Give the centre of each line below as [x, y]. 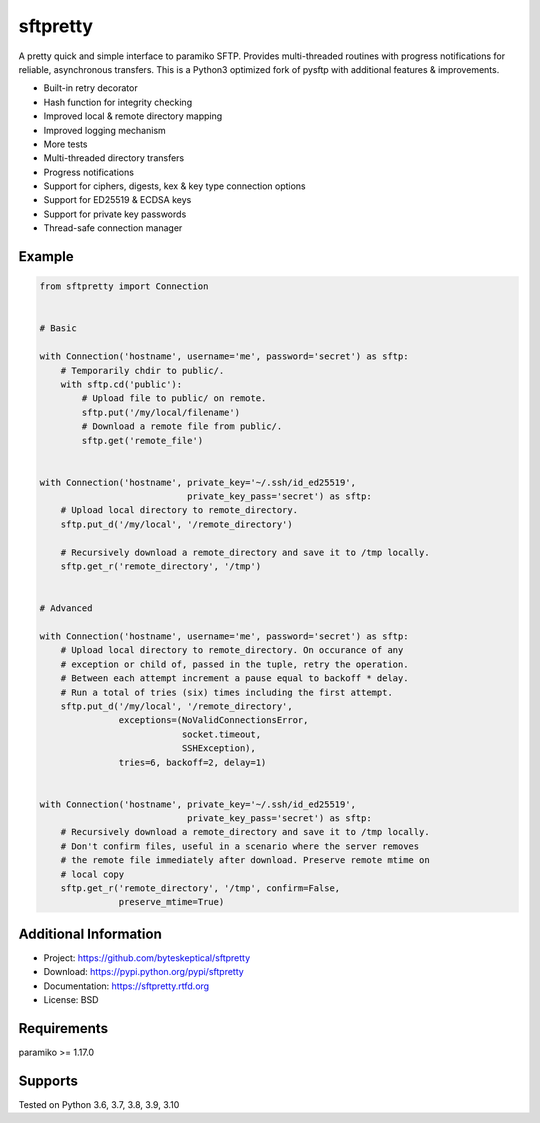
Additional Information [90, 933]
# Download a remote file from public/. [182, 426]
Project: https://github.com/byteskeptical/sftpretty [147, 957]
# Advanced [66, 608]
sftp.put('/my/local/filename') [160, 412]
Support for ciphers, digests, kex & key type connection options [174, 186]
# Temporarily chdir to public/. [142, 370]
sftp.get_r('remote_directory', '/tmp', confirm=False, [200, 888]
